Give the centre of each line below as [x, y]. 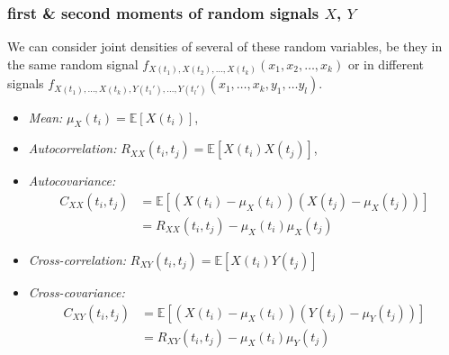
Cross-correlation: [77, 259]
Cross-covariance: [76, 291]
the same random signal [73, 64]
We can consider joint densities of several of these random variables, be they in [225, 46]
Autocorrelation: [72, 148]
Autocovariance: [72, 181]
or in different [386, 64]
